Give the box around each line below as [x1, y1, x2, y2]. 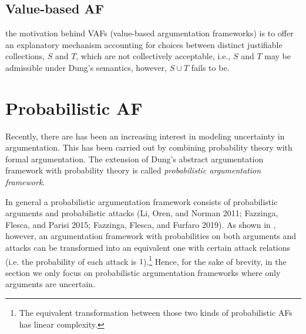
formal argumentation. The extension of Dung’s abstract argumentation [5, 152, 264, 165]
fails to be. [191, 61, 230, 73]
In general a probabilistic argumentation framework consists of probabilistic [5, 195, 278, 207]
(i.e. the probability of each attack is [5, 255, 137, 267]
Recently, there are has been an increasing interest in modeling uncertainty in [5, 129, 285, 142]
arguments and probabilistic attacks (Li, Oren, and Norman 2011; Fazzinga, [5, 207, 278, 219]
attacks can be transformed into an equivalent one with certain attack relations [5, 241, 290, 254]
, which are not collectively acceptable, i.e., [76, 50, 231, 62]
